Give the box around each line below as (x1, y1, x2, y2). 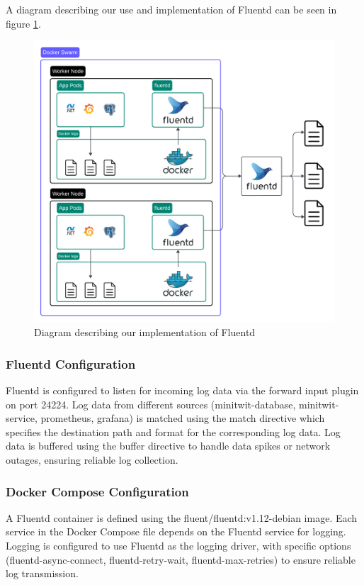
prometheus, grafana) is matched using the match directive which (40, 411, 325, 425)
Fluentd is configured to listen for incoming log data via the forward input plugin (6, 383, 359, 398)
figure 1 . (6, 16, 41, 30)
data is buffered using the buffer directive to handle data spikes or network (6, 438, 331, 453)
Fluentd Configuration (6, 355, 136, 372)
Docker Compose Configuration (6, 482, 189, 500)
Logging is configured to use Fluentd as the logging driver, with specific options (6, 538, 351, 553)
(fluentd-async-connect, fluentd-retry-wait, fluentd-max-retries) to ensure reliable (6, 552, 356, 567)
